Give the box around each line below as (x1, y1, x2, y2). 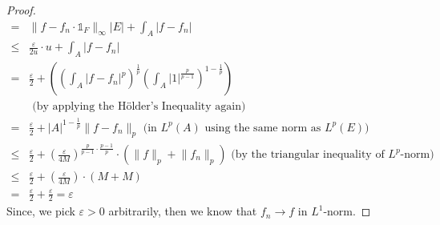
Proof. (6, 2, 36, 18)
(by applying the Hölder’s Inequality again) (32, 101, 246, 113)
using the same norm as (204, 122, 321, 134)
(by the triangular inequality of (231, 149, 385, 161)
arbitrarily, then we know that (108, 203, 257, 219)
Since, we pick (6, 203, 75, 219)
